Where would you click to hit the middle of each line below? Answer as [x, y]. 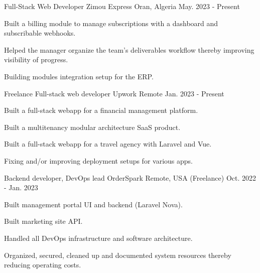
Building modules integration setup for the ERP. [79, 76]
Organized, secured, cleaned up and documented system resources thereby [118, 255]
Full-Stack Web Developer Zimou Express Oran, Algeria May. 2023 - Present [122, 6]
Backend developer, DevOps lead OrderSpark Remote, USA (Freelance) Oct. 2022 [130, 177]
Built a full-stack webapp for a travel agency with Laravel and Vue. [108, 144]
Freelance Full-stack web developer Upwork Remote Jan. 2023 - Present [114, 93]
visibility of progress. [36, 59]
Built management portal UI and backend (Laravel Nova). [93, 204]
